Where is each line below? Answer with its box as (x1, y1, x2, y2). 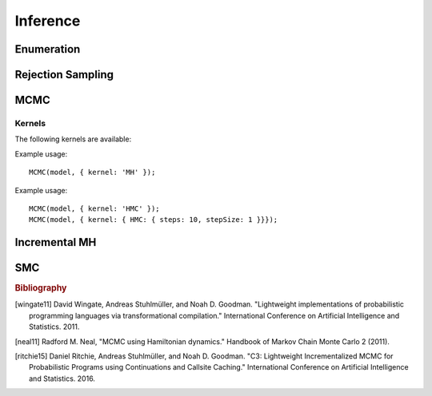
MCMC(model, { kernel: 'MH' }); (29, 168, 156, 177)
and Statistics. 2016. (29, 374, 96, 383)
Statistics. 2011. (29, 322, 80, 331)
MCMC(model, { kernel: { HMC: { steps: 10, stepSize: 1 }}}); (29, 216, 278, 224)
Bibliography (14, 283, 67, 294)
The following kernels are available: (14, 134, 132, 144)
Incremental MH (14, 236, 97, 249)
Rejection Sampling (14, 68, 114, 81)
